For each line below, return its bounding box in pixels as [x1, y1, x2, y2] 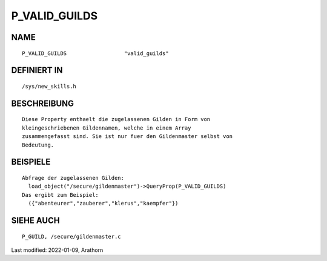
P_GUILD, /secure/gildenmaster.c [22, 233, 121, 240]
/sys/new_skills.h [22, 82, 77, 90]
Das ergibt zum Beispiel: [22, 191, 99, 198]
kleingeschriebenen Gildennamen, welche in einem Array [22, 124, 191, 131]
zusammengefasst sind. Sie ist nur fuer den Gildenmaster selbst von [22, 133, 233, 140]
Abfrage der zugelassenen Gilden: [22, 174, 124, 181]
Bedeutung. [22, 141, 54, 148]
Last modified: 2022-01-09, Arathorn [11, 246, 104, 254]
